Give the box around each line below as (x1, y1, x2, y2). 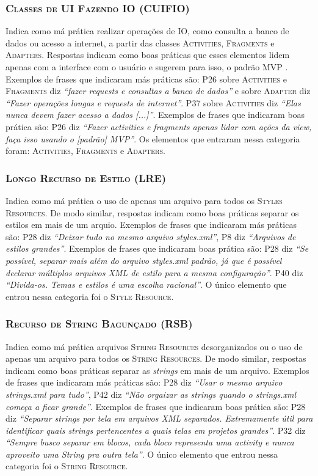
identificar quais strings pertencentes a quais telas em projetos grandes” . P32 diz (5, 423, 306, 436)
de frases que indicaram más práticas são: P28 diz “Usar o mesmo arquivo (5, 376, 283, 389)
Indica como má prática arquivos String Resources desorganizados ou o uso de (5, 340, 303, 353)
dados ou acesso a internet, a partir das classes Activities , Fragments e (5, 36, 275, 49)
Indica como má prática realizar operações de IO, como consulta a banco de (5, 24, 289, 37)
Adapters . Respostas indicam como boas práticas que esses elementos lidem (5, 48, 290, 61)
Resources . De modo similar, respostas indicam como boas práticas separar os (5, 206, 299, 219)
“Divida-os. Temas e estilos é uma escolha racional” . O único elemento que (5, 278, 287, 291)
